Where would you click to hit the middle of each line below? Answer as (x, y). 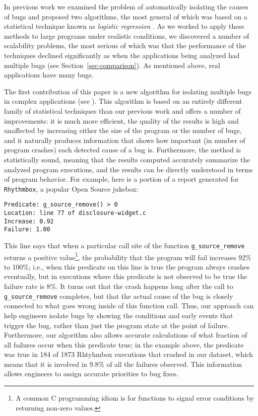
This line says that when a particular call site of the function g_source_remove (124, 245)
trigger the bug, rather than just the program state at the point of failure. (117, 325)
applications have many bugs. (49, 75)
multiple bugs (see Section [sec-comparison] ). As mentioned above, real (112, 65)
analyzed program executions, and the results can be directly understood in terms (129, 169)
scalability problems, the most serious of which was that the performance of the (125, 45)
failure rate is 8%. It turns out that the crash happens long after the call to (119, 286)
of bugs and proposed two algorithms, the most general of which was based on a (126, 16)
